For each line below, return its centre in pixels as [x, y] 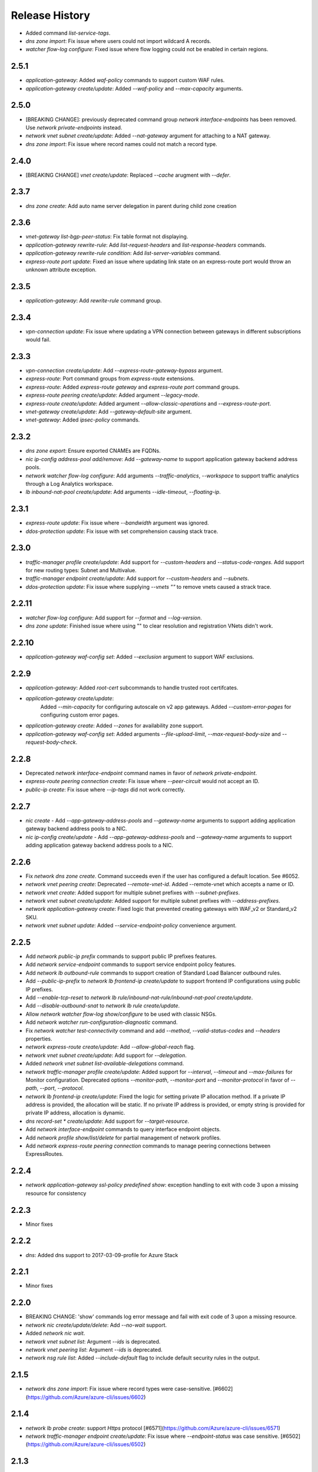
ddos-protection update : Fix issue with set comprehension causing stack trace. [122, 531]
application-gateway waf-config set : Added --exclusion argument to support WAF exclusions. [140, 657]
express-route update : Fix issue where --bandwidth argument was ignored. [117, 523]
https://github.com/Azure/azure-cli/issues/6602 [86, 1397]
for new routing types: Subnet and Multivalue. [81, 570]
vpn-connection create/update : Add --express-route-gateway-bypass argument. [124, 370]
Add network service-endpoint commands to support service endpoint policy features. [131, 964]
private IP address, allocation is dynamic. [75, 1113]
